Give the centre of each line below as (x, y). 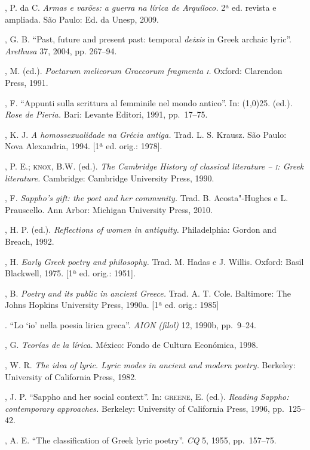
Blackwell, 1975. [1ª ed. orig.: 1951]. (70, 273)
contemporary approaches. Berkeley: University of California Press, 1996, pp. (145, 408)
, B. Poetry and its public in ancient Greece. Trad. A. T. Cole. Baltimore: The (148, 293)
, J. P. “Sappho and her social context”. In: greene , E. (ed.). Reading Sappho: (147, 397)
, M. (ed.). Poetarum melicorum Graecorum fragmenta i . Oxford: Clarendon (144, 71)
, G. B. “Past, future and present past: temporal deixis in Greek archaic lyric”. (148, 39)
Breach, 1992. (30, 241)
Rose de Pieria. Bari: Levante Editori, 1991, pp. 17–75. (106, 114)
